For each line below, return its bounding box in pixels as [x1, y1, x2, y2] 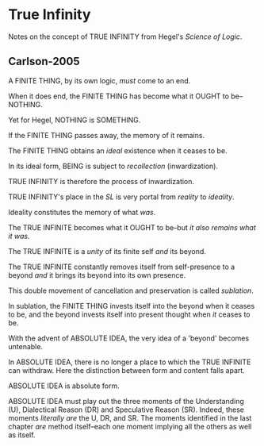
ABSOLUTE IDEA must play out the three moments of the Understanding [8, 396, 244, 406]
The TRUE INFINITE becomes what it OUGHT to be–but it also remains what [8, 222, 256, 232]
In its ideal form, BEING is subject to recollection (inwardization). [8, 161, 218, 171]
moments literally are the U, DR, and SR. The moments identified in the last [8, 413, 252, 422]
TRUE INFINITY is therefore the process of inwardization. [8, 176, 195, 186]
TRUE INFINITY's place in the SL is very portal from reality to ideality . [8, 192, 235, 202]
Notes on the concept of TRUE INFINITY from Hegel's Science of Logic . [8, 32, 243, 41]
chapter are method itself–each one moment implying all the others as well [8, 421, 252, 431]
